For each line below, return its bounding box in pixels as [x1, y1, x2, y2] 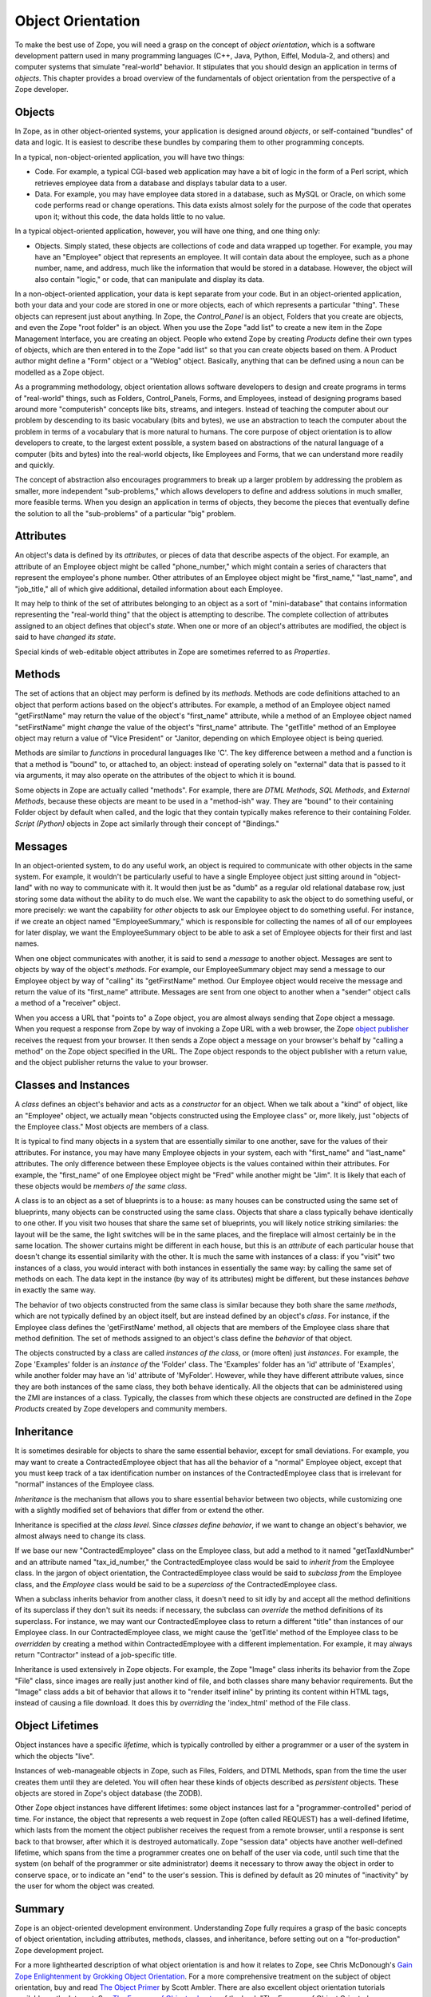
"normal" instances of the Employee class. [14, 1479, 155, 1489]
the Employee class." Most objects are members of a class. [14, 1122, 209, 1131]
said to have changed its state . [14, 632, 117, 642]
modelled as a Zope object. [14, 367, 105, 377]
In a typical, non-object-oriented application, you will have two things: [14, 152, 245, 161]
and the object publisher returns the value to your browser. [14, 1058, 208, 1067]
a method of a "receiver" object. [14, 998, 121, 1008]
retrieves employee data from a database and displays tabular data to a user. [34, 178, 287, 188]
